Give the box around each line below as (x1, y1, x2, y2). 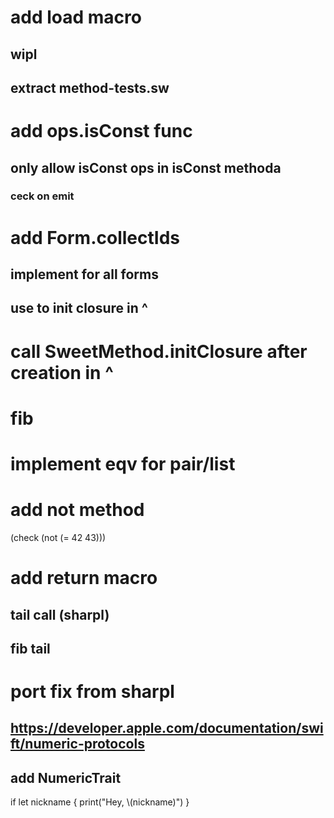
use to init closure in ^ (10, 300, 149, 317)
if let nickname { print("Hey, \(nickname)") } (10, 796, 190, 808)
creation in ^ (10, 361, 114, 384)
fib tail (10, 640, 51, 657)
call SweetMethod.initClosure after (10, 340, 308, 363)
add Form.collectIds (10, 226, 180, 249)
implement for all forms (10, 266, 159, 283)
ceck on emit (10, 189, 75, 203)
